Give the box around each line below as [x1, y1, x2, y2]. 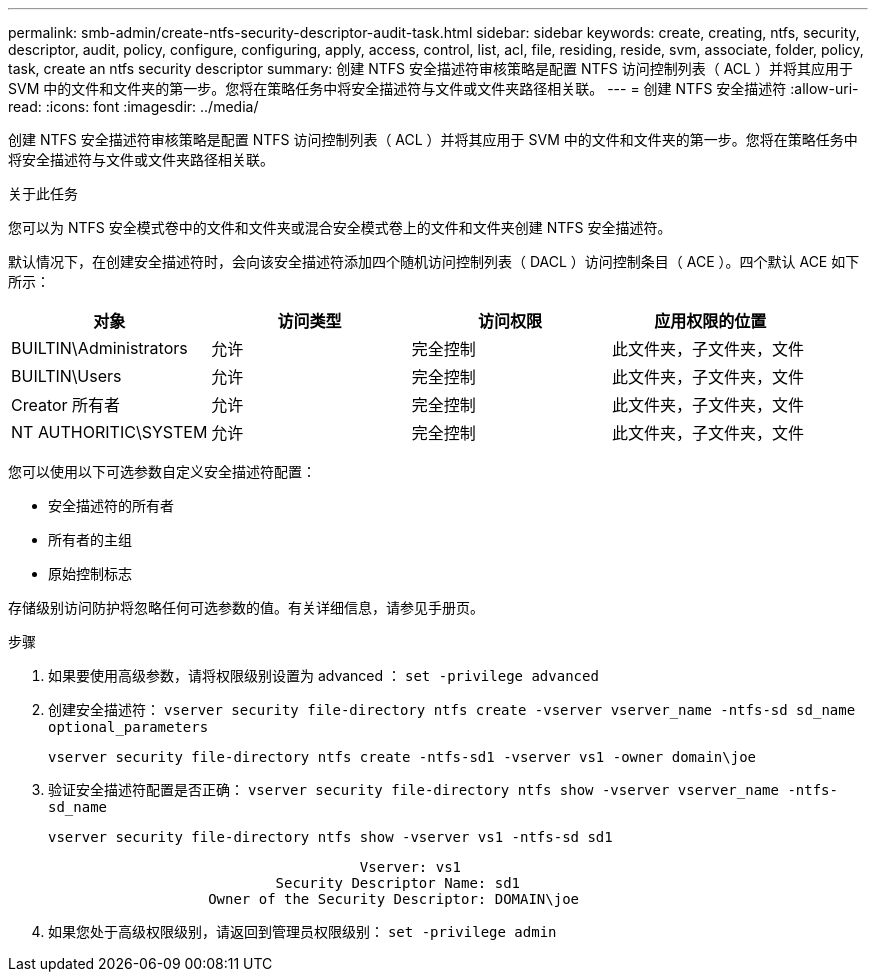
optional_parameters [48, 719, 209, 735]
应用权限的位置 [654, 311, 767, 331]
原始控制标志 [48, 565, 132, 582]
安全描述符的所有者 [48, 497, 174, 514]
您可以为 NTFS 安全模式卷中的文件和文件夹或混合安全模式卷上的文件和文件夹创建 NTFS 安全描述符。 [8, 219, 672, 236]
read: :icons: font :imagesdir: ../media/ [8, 98, 259, 115]
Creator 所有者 [11, 395, 121, 415]
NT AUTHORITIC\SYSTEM [11, 422, 208, 442]
